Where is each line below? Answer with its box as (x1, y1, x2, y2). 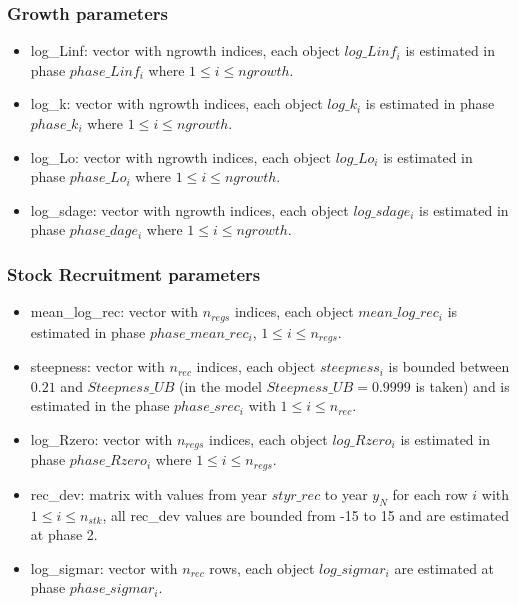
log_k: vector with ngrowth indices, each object (30, 93, 323, 114)
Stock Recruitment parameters (7, 261, 261, 286)
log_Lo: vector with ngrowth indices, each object (30, 146, 331, 167)
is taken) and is (415, 375, 510, 396)
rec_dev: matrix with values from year (30, 483, 268, 504)
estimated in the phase (30, 395, 170, 416)
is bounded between (388, 356, 510, 377)
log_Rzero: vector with (30, 428, 173, 449)
